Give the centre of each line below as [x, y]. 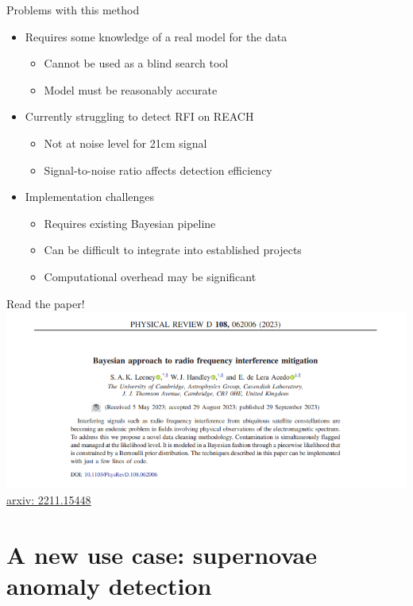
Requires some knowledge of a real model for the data [156, 36]
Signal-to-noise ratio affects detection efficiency [158, 170]
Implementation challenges [90, 197]
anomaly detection [109, 586]
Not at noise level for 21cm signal [125, 143]
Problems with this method [73, 10]
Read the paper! [46, 303]
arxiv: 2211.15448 [49, 500]
